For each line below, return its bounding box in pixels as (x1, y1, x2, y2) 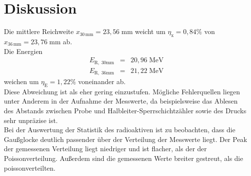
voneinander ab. (78, 76, 126, 87)
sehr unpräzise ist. (4, 115, 58, 125)
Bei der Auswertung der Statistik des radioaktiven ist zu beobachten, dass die (4, 124, 235, 135)
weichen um (4, 76, 39, 87)
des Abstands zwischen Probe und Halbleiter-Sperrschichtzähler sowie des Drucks (4, 106, 247, 116)
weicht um (135, 26, 166, 36)
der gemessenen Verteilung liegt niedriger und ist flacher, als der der (4, 143, 207, 154)
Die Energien (4, 46, 43, 56)
